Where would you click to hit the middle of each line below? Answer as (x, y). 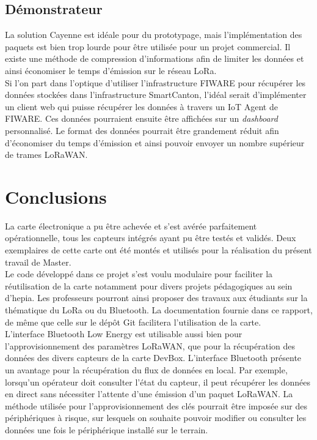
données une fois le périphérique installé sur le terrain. (107, 429)
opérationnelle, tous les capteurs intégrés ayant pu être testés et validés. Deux (151, 238)
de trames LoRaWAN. (46, 155)
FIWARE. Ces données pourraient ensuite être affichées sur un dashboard (141, 118)
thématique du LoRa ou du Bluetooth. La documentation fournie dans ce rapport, (159, 310)
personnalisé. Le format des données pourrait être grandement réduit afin (142, 130)
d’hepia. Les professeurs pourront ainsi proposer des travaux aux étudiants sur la (156, 298)
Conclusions (56, 196)
